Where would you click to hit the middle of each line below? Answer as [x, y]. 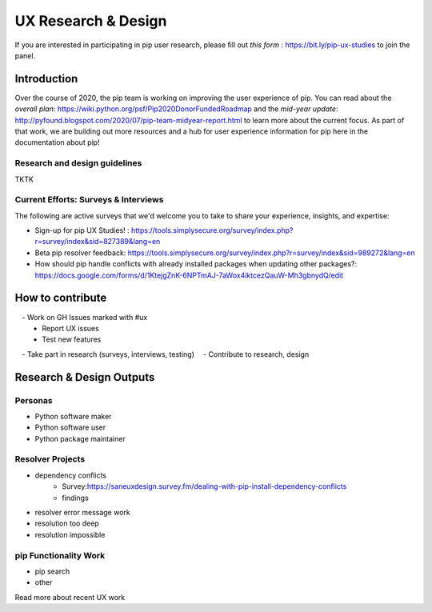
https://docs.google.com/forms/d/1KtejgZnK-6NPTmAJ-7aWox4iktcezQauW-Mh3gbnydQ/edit [189, 275]
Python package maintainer [80, 438]
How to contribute [61, 298]
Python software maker [73, 416]
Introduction [46, 79]
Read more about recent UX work [70, 597]
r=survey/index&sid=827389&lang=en [98, 242]
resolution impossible [70, 534]
